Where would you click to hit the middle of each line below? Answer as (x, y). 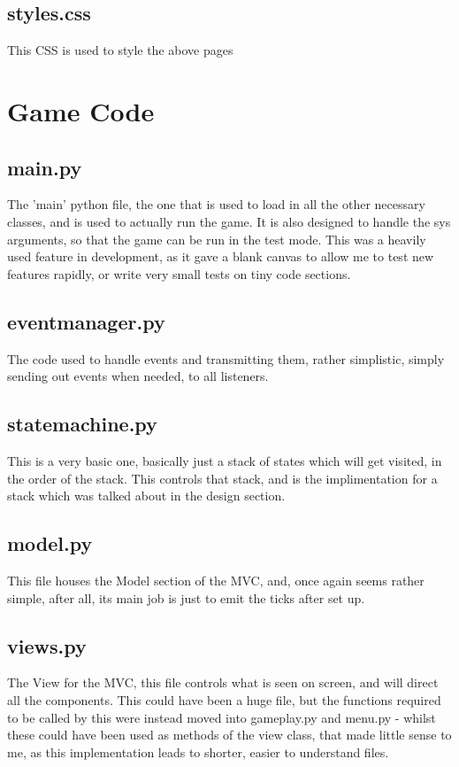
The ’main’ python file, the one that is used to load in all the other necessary (216, 204)
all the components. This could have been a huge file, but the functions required (224, 699)
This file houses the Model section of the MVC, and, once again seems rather (216, 580)
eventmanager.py (86, 321)
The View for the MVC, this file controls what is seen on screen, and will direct (223, 682)
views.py (47, 645)
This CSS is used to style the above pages (120, 50)
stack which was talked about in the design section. (146, 496)
